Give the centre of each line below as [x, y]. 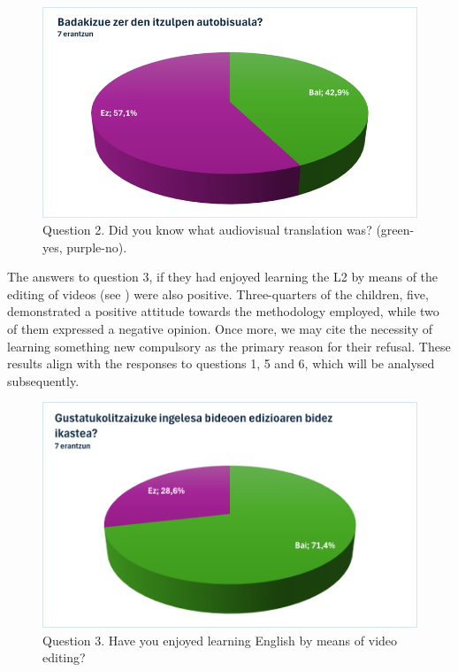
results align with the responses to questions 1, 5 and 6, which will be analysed [221, 363]
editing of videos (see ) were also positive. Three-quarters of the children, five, [218, 294]
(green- [395, 230]
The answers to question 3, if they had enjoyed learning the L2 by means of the [223, 277]
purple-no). [97, 247]
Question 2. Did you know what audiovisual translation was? [207, 230]
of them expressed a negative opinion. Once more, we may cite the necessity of [220, 329]
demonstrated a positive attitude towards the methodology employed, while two [223, 311]
